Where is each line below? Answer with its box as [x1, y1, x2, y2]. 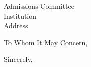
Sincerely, [4, 54, 33, 64]
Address [4, 20, 28, 31]
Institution [4, 10, 37, 21]
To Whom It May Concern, [4, 37, 88, 47]
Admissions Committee [4, 1, 74, 11]
